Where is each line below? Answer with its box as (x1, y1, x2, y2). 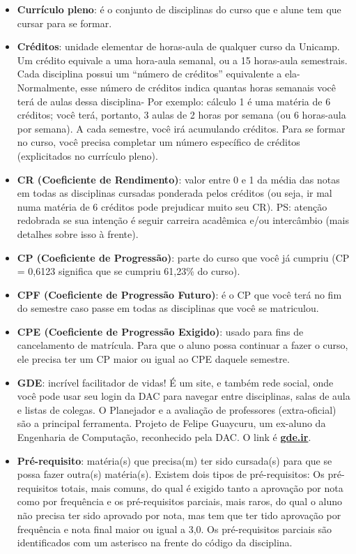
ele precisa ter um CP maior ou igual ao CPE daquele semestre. (17, 352, 290, 366)
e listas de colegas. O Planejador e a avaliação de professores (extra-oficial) (17, 402, 336, 417)
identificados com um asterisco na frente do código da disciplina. (17, 535, 293, 550)
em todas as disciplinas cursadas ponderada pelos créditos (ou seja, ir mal (17, 186, 332, 200)
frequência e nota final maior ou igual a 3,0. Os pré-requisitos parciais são (17, 521, 332, 536)
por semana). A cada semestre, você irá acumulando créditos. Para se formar (17, 121, 346, 135)
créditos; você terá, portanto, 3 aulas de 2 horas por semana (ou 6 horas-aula (17, 107, 346, 122)
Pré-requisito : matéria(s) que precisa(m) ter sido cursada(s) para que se (17, 453, 332, 467)
